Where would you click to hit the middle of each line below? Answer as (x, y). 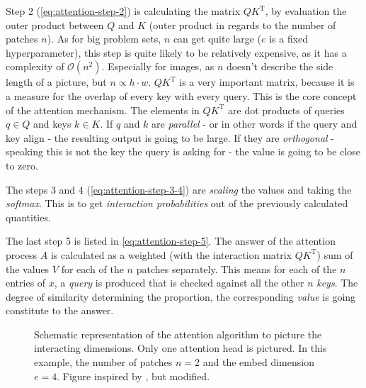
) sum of (335, 254)
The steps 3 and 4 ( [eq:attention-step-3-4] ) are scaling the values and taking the (179, 189)
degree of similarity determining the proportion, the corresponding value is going (181, 296)
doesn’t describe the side (280, 66)
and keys (52, 124)
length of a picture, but (56, 82)
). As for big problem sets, (104, 39)
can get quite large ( (217, 39)
